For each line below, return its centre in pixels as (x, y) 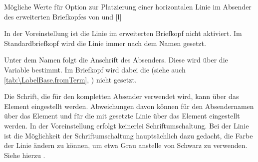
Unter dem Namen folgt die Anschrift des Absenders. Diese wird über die (116, 60)
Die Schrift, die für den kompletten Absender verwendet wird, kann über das (122, 96)
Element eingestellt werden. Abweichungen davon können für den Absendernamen (129, 106)
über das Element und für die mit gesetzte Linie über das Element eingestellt (122, 116)
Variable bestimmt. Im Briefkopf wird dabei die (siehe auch (95, 69)
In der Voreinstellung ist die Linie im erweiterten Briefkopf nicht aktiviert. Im (123, 33)
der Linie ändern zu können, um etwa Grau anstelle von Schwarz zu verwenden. (126, 145)
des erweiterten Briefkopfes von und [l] (63, 16)
